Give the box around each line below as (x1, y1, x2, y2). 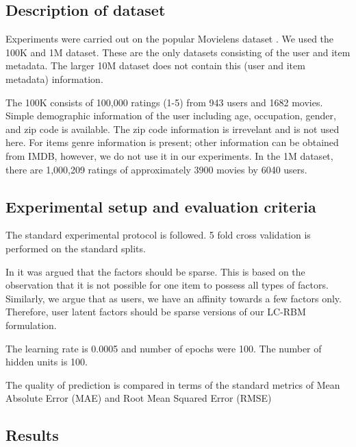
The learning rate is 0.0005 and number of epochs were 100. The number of (5, 341, 322, 355)
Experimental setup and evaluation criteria (5, 195, 316, 217)
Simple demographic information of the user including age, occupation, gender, (5, 108, 336, 123)
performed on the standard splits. (5, 241, 146, 255)
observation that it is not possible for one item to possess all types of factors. (5, 278, 329, 292)
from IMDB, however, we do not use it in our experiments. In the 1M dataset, (5, 148, 333, 162)
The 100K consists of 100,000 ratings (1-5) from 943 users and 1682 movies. (5, 95, 323, 109)
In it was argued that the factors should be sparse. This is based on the (5, 264, 305, 278)
